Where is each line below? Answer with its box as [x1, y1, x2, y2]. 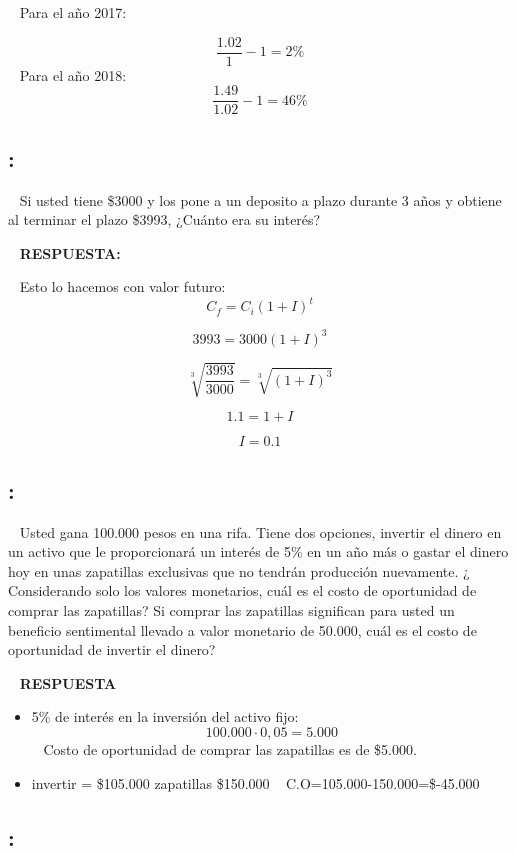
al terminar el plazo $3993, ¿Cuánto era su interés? [8, 209, 321, 230]
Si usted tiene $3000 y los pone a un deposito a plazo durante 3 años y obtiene [19, 189, 502, 210]
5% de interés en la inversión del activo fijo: [31, 706, 299, 727]
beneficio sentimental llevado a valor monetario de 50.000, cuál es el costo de [8, 619, 477, 640]
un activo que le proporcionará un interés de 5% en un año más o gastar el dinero [8, 541, 509, 562]
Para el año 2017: [19, 2, 127, 22]
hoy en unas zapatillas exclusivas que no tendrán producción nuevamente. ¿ [8, 560, 470, 581]
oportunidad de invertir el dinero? [8, 639, 216, 660]
